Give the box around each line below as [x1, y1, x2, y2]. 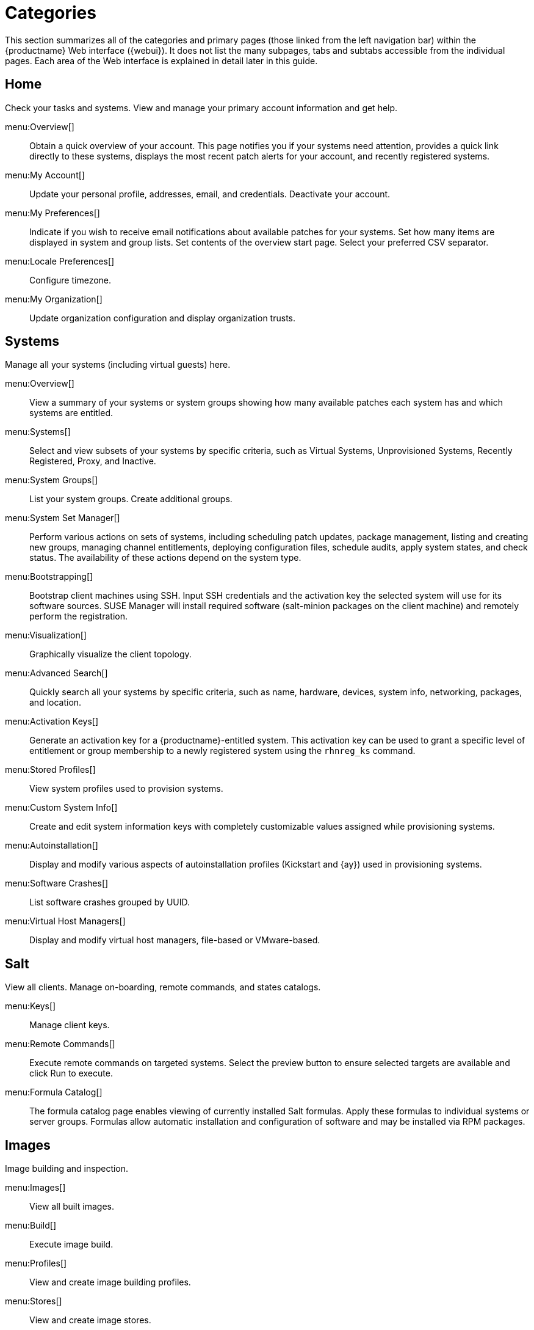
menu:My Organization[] [5, 293, 103, 304]
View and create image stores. [29, 1315, 151, 1326]
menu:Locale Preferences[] [5, 255, 115, 266]
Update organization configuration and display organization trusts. [29, 312, 295, 323]
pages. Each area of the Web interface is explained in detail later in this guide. [5, 55, 318, 66]
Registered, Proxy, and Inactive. [29, 456, 156, 467]
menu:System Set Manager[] [5, 513, 120, 524]
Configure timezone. [29, 274, 112, 285]
